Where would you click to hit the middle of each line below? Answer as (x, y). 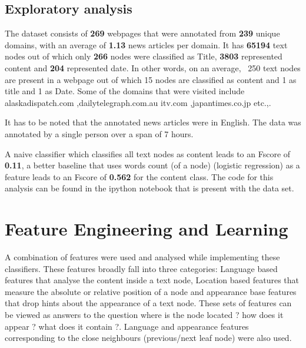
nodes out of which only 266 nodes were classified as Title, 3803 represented (144, 56)
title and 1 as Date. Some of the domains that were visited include (125, 91)
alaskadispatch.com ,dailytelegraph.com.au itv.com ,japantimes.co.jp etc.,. (138, 102)
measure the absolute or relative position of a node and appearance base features (151, 291)
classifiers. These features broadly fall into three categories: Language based (141, 268)
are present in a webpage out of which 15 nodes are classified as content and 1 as (151, 79)
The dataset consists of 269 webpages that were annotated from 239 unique (142, 33)
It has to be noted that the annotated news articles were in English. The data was (153, 122)
